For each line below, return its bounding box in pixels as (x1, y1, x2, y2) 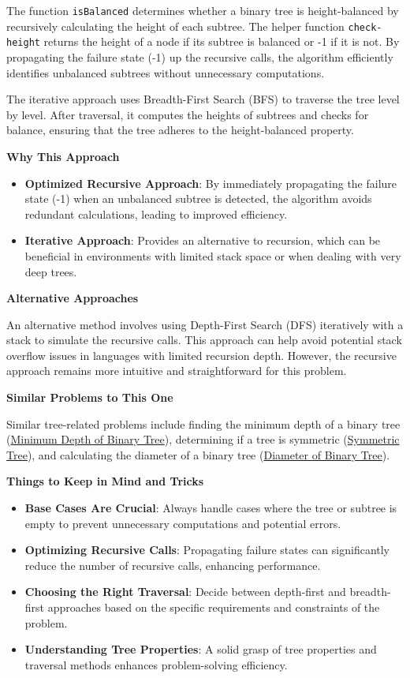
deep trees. (24, 263, 77, 279)
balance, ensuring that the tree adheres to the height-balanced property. (6, 122, 354, 138)
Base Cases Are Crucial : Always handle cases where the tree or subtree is (24, 500, 397, 516)
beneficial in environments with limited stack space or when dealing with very (24, 247, 401, 264)
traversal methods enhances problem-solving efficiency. (24, 656, 288, 672)
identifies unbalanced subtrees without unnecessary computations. (6, 64, 325, 81)
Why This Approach (6, 148, 120, 164)
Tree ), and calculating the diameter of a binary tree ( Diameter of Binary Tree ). (6, 446, 390, 463)
